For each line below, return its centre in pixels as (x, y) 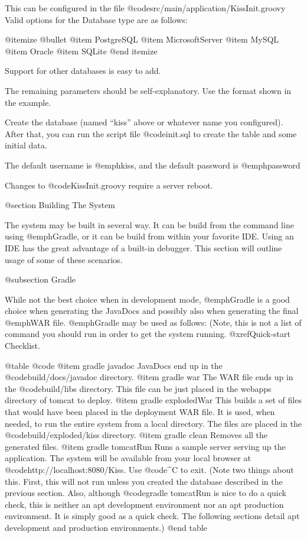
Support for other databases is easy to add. (83, 71)
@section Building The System (60, 205)
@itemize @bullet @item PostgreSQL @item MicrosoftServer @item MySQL (142, 39)
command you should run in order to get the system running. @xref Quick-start (148, 334)
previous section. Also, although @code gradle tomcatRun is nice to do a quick (146, 493)
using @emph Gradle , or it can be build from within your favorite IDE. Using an (149, 236)
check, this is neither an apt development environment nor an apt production (144, 504)
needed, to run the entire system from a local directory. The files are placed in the (153, 423)
